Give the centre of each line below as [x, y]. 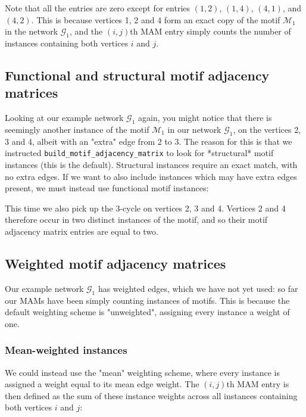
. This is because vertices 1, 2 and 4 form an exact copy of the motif [156, 19]
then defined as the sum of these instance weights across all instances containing [151, 395]
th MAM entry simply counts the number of [210, 31]
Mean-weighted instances [66, 350]
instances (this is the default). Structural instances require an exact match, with [151, 165]
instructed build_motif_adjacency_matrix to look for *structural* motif [139, 153]
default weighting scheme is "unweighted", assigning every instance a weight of [147, 312]
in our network [194, 129]
